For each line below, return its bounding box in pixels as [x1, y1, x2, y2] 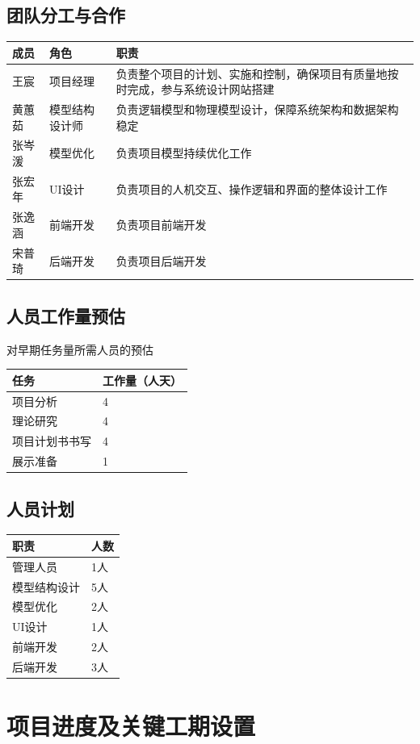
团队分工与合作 [6, 2, 125, 27]
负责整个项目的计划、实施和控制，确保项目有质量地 [115, 65, 388, 82]
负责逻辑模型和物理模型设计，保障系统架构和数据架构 [115, 100, 399, 117]
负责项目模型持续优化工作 [115, 144, 252, 161]
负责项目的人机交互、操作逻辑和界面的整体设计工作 [115, 180, 388, 197]
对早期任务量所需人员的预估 [6, 341, 153, 357]
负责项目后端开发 [115, 252, 207, 269]
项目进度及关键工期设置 [6, 709, 256, 742]
